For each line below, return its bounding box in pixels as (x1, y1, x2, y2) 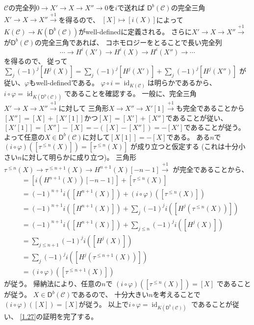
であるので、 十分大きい (71, 289, 149, 300)
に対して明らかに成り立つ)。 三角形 (22, 152, 137, 162)
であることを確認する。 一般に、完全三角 (64, 88, 197, 98)
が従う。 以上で (78, 299, 129, 309)
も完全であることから (176, 102, 245, 113)
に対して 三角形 (58, 102, 109, 113)
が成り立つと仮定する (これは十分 (130, 141, 239, 151)
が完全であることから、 (173, 164, 249, 174)
